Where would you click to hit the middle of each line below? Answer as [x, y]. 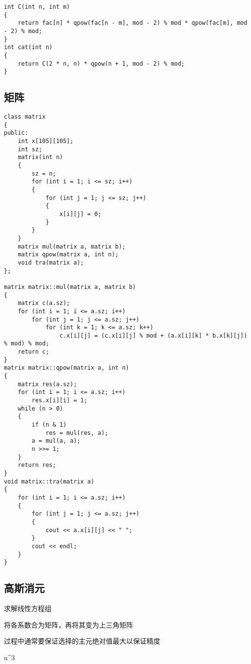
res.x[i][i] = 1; [59, 401]
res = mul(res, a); [77, 433]
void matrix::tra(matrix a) [49, 481]
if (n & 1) [49, 425]
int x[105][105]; [46, 141]
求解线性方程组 [28, 608]
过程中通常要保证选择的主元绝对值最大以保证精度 [82, 641]
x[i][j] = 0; [80, 214]
